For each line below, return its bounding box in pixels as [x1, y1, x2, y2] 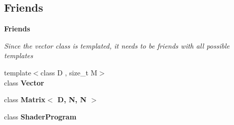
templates [4, 50, 33, 61]
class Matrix [4, 94, 45, 105]
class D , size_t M [40, 67, 98, 77]
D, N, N [57, 94, 87, 105]
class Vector [4, 77, 44, 88]
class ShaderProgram [4, 111, 77, 121]
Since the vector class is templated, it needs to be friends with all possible [4, 40, 230, 51]
